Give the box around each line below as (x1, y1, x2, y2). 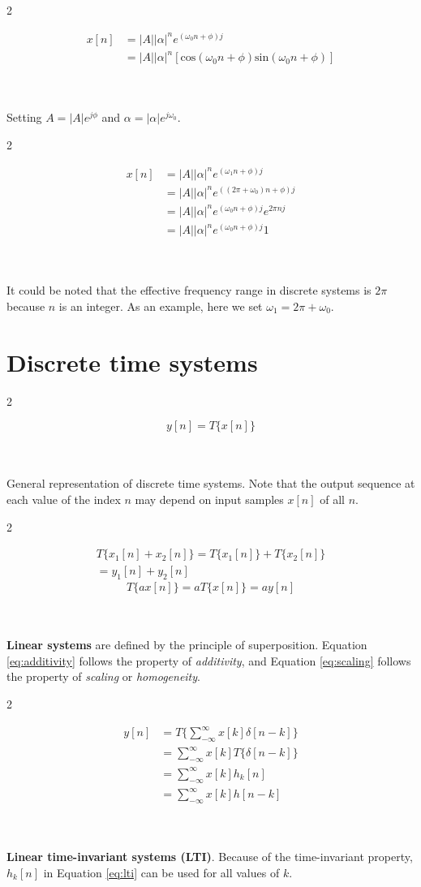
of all (320, 490, 345, 507)
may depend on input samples (135, 490, 284, 507)
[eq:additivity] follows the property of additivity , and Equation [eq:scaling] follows (6, 652, 411, 669)
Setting (6, 109, 42, 126)
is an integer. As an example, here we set (58, 297, 263, 314)
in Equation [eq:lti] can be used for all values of (43, 863, 280, 881)
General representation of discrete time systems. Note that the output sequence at (6, 475, 415, 492)
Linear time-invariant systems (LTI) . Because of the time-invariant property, (6, 848, 413, 865)
